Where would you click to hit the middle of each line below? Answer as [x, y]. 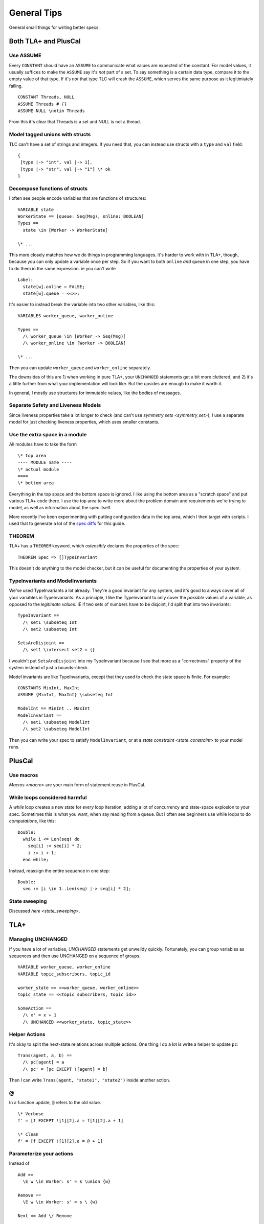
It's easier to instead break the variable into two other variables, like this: [82, 305]
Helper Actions [27, 1035]
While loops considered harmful [48, 798]
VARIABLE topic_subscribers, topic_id [64, 974]
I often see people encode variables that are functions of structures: [78, 198]
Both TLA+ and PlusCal [45, 41]
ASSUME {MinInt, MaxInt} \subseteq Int [66, 695]
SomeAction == [34, 1008]
